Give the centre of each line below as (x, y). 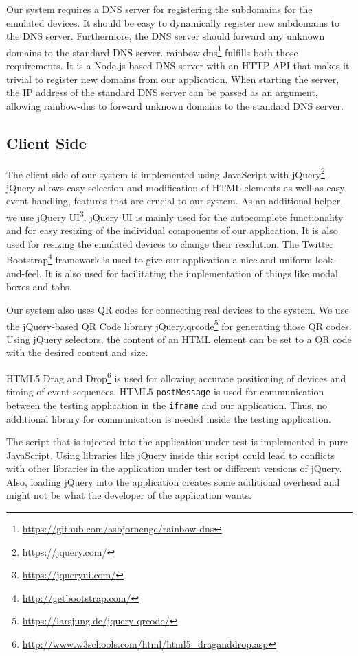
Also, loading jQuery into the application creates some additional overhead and (173, 481)
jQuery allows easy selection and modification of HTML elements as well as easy (176, 187)
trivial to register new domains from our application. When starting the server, (173, 79)
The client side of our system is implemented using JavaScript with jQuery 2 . (167, 173)
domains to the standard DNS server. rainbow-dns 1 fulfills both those (152, 51)
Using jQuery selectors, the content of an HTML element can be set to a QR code (179, 339)
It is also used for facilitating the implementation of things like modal (191, 273)
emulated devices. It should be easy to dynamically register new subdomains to (173, 22)
